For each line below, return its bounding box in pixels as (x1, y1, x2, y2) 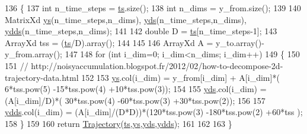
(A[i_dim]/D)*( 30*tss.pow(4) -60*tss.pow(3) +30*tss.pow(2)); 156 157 (5, 94, 266, 106)
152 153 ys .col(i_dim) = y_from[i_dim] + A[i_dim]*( (81, 71, 280, 83)
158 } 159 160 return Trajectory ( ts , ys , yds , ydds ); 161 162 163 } (5, 117, 232, 129)
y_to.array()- (216, 36, 264, 48)
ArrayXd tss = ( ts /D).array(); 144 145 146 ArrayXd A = (5, 36, 213, 48)
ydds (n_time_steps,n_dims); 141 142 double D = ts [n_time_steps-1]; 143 (5, 25, 277, 37)
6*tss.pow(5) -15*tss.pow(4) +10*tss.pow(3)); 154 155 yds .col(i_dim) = (5, 83, 267, 95)
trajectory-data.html (5, 71, 79, 83)
